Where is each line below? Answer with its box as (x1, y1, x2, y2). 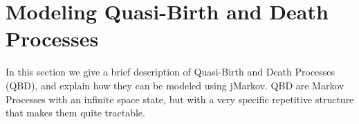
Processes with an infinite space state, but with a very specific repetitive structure (6, 91, 354, 106)
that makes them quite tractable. (6, 105, 145, 120)
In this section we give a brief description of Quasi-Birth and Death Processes (6, 64, 335, 79)
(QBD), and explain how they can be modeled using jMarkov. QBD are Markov (6, 78, 344, 92)
